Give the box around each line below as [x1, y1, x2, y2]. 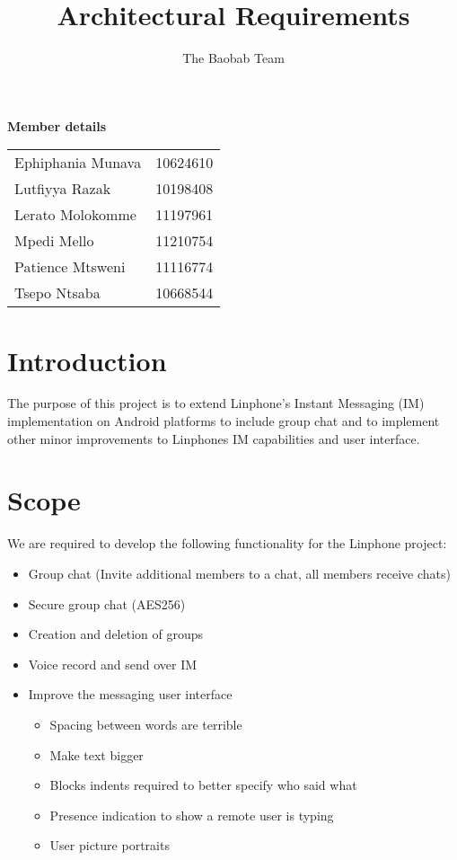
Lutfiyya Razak [14, 178, 111, 199]
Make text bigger [49, 745, 144, 764]
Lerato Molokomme [14, 204, 136, 226]
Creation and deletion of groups [28, 625, 204, 643]
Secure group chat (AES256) [28, 594, 186, 613]
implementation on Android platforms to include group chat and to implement [7, 412, 440, 430]
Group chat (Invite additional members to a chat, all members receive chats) [28, 563, 452, 582]
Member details [7, 116, 107, 135]
